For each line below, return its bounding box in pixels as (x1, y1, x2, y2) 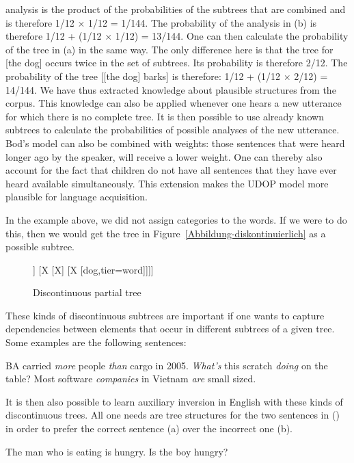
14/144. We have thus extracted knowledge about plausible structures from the (5, 82, 336, 96)
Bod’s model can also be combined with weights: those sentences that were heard (5, 135, 345, 150)
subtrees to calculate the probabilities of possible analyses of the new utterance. (5, 122, 340, 137)
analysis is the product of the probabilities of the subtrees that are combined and (5, 2, 346, 16)
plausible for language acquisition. (5, 189, 148, 204)
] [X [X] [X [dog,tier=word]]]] (33, 262, 154, 276)
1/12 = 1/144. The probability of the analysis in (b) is (88, 15, 317, 29)
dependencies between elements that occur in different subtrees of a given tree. (5, 321, 335, 336)
